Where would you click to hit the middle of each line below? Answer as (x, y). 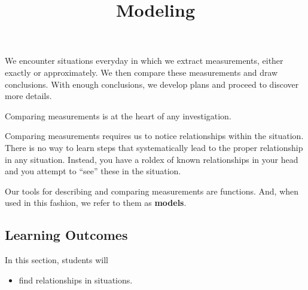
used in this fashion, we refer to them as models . (96, 203)
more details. (28, 96)
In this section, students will (57, 260)
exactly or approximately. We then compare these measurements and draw (141, 72)
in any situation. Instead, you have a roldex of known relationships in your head (152, 159)
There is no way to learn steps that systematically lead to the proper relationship (154, 147)
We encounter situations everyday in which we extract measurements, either (144, 61)
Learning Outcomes (66, 235)
